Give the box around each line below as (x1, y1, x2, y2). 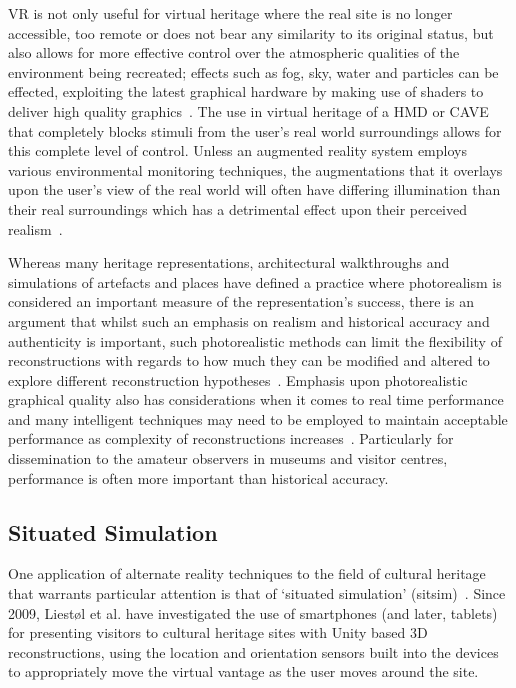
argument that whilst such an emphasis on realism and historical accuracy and (8, 310, 490, 331)
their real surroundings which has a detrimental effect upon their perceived (8, 198, 468, 219)
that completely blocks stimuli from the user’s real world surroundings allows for (8, 120, 502, 141)
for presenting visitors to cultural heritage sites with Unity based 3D (8, 622, 428, 643)
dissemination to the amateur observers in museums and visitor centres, (8, 448, 448, 469)
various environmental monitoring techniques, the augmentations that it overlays (8, 159, 503, 180)
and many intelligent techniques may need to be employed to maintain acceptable (8, 408, 508, 429)
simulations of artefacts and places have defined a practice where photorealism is (8, 271, 502, 292)
